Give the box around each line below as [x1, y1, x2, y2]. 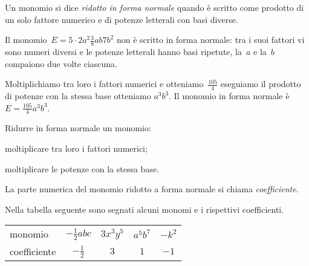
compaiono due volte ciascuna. [5, 57, 117, 70]
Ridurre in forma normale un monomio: [5, 122, 151, 134]
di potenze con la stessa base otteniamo [5, 89, 151, 102]
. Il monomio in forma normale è [169, 89, 290, 102]
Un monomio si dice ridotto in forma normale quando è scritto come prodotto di [5, 1, 304, 13]
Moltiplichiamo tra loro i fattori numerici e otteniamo [5, 77, 204, 90]
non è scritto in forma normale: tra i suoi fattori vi [116, 33, 305, 46]
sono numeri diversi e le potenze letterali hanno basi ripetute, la [5, 45, 242, 58]
